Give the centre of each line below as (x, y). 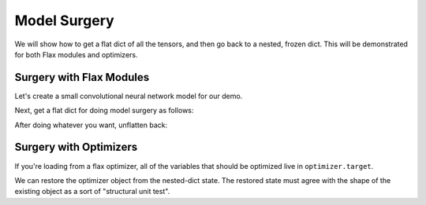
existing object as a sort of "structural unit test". (92, 192)
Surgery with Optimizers (76, 147)
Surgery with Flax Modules (82, 77)
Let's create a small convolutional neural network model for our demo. (129, 96)
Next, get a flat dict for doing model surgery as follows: (104, 111)
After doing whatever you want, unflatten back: (91, 125)
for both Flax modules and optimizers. (76, 54)
